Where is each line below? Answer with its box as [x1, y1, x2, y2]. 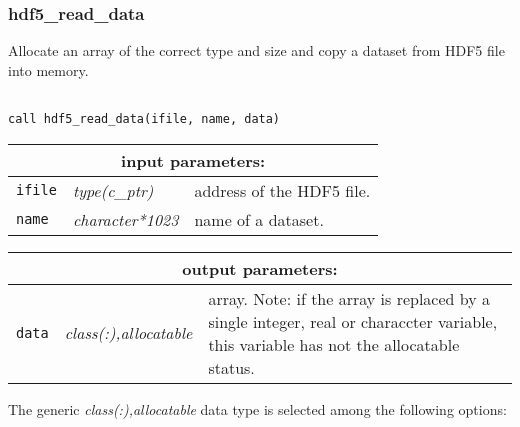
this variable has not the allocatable [208, 332, 460, 356]
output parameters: [182, 256, 338, 280]
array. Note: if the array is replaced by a [208, 286, 491, 310]
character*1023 [72, 207, 179, 231]
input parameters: [121, 148, 266, 172]
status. [208, 355, 255, 379]
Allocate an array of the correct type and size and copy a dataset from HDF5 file [8, 40, 505, 61]
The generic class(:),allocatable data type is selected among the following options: [8, 398, 507, 419]
